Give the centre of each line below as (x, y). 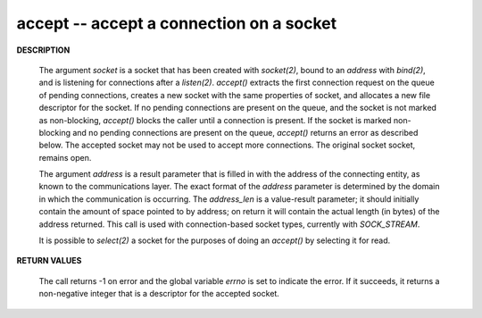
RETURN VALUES (49, 261)
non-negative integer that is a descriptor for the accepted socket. (159, 294)
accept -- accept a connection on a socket (177, 23)
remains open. (65, 157)
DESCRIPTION (43, 50)
